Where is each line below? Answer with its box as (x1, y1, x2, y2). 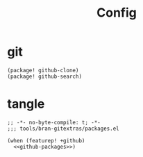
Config (96, 5, 137, 21)
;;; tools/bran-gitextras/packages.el (7, 125, 119, 132)
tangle (7, 96, 45, 112)
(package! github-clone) (7, 67, 79, 74)
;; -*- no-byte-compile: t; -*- (7, 119, 101, 126)
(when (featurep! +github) (7, 137, 85, 144)
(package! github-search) (7, 73, 82, 80)
